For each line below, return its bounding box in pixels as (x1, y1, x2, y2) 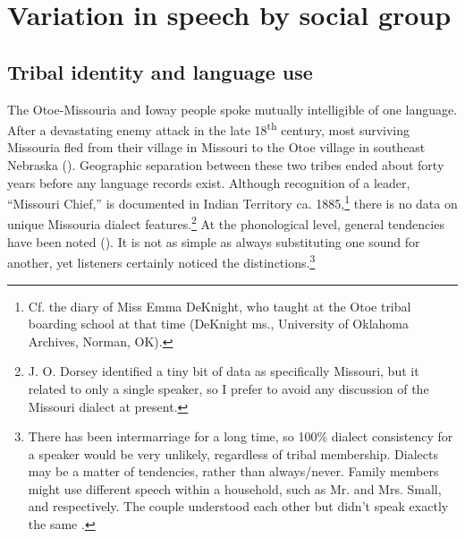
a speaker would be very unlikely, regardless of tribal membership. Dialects (28, 444, 438, 463)
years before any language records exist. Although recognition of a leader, (7, 173, 410, 192)
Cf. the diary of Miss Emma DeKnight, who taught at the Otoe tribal (28, 296, 411, 315)
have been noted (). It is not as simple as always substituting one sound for (7, 232, 420, 251)
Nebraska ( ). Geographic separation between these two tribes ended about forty (7, 156, 444, 175)
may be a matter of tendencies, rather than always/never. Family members (28, 462, 439, 481)
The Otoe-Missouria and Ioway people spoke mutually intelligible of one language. (7, 99, 458, 118)
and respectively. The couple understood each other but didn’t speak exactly (28, 497, 449, 516)
